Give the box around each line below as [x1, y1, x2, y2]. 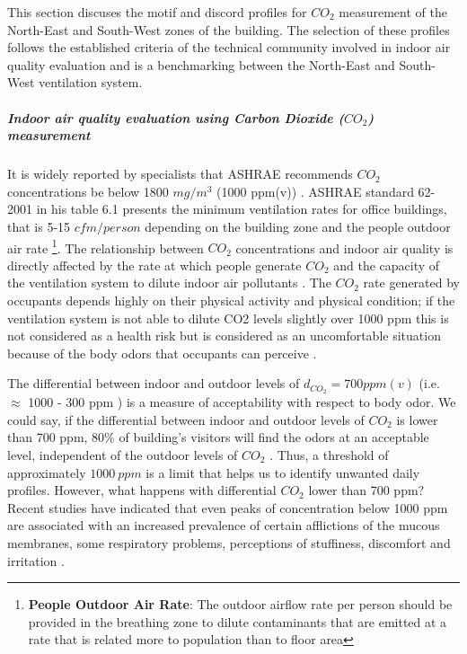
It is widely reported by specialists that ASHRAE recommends [7, 164, 353, 183]
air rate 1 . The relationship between [7, 235, 204, 257]
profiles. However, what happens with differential [7, 481, 277, 499]
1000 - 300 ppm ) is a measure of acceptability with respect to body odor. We [28, 393, 456, 411]
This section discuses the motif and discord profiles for [7, 3, 307, 21]
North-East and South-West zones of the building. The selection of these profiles [7, 20, 450, 39]
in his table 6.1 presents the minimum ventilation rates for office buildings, [36, 199, 447, 218]
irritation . [7, 551, 65, 570]
